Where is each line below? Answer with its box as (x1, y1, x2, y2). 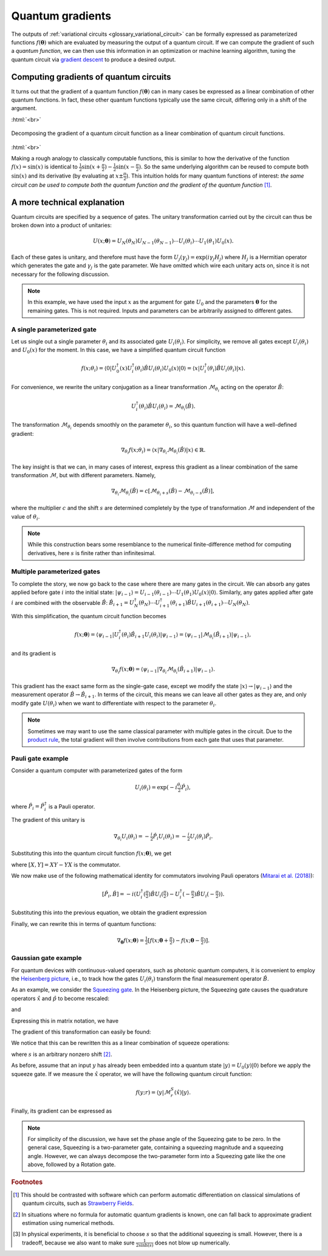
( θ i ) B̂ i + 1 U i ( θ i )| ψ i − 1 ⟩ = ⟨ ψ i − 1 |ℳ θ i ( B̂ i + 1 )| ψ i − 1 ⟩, (121, 631, 251, 641)
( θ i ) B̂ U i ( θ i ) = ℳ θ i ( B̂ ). (138, 402, 196, 412)
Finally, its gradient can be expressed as (11, 1107, 112, 1115)
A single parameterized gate (11, 325, 97, 334)
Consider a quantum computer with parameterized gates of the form (11, 767, 182, 775)
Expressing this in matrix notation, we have (11, 1017, 118, 1024)
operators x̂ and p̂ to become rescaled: (11, 995, 109, 1002)
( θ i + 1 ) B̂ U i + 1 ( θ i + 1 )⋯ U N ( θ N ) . (170, 599, 250, 608)
